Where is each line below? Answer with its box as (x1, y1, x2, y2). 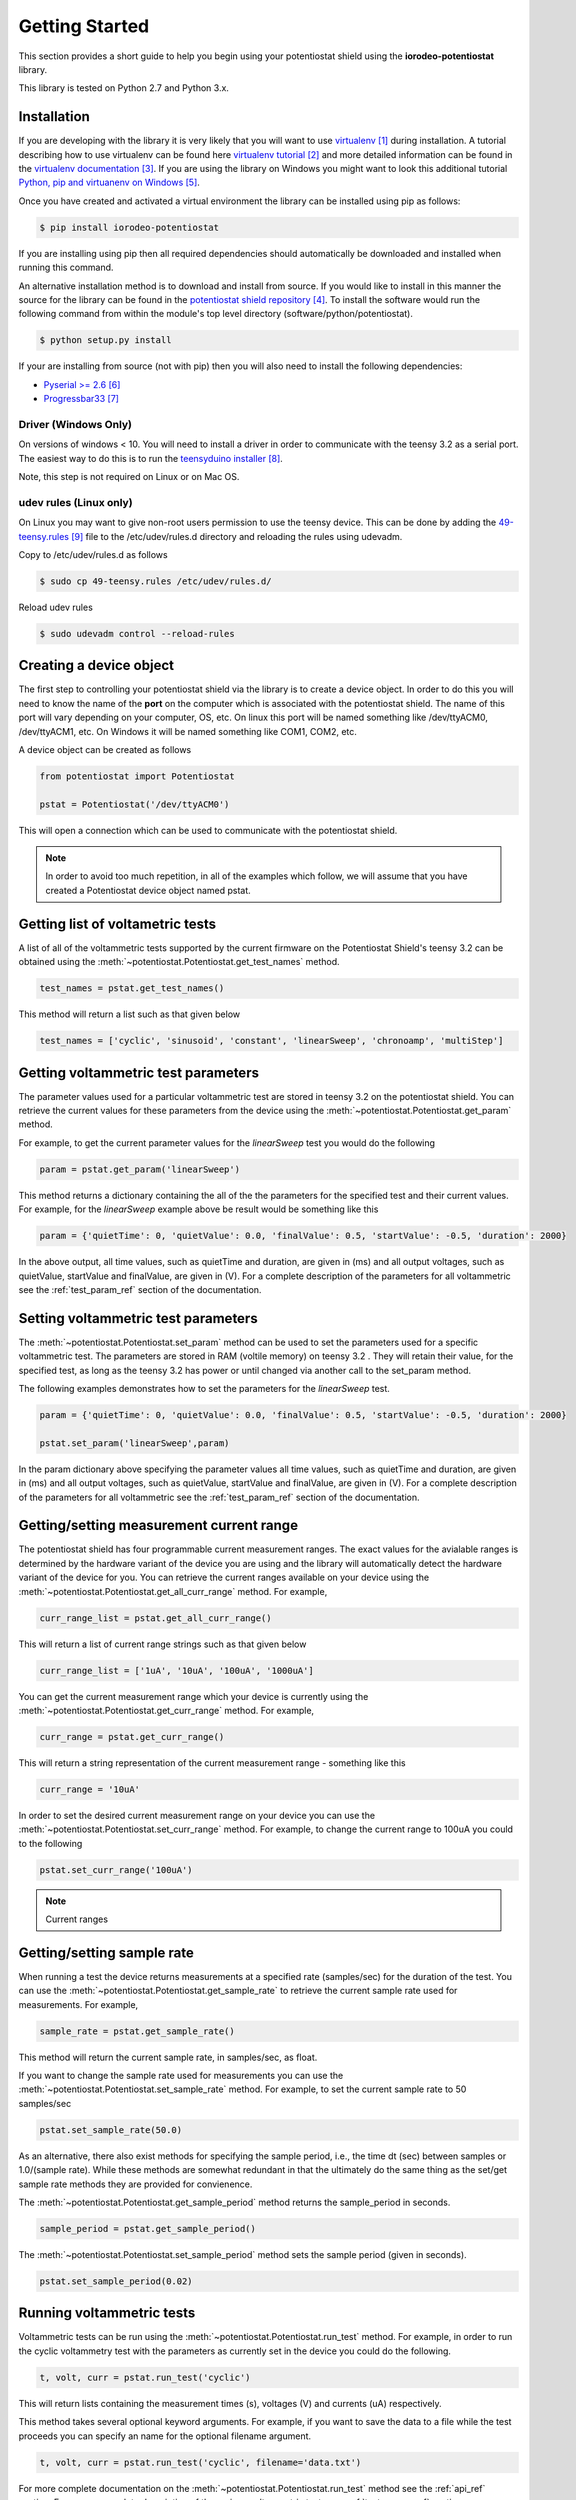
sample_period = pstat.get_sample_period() (39, 2223, 257, 2234)
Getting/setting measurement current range (18, 1517, 299, 1534)
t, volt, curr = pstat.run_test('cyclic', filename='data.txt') (39, 2456, 362, 2468)
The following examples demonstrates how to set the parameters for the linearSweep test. (18, 1382, 390, 1394)
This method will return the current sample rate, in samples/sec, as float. (18, 2051, 318, 2063)
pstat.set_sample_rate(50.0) (39, 2124, 183, 2135)
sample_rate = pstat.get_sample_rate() (39, 2025, 235, 2037)
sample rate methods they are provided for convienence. (18, 2178, 253, 2190)
